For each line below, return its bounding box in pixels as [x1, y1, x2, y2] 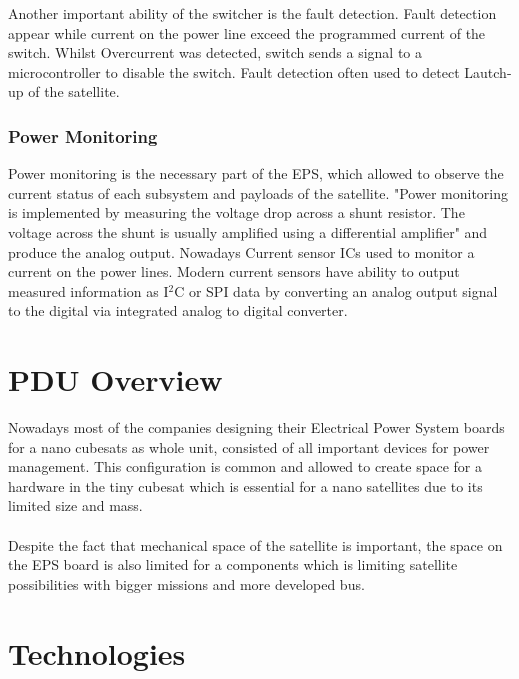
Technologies [8, 632, 186, 673]
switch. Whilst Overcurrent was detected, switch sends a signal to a [8, 42, 422, 63]
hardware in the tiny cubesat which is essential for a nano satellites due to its [8, 475, 483, 496]
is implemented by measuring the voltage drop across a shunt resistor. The [8, 202, 465, 223]
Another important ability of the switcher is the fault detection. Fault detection [8, 3, 497, 23]
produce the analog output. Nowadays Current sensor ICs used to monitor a [8, 241, 475, 262]
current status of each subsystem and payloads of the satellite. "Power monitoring [8, 182, 508, 203]
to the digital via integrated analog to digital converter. [8, 300, 348, 321]
